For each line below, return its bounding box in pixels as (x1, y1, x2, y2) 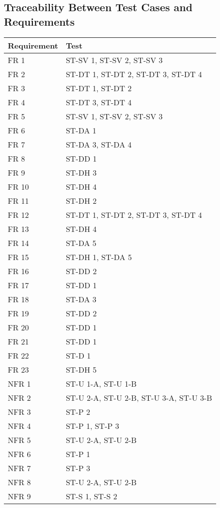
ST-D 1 (65, 349, 91, 361)
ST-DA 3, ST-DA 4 (65, 138, 132, 150)
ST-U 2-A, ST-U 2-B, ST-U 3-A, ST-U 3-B (65, 392, 212, 403)
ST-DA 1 (65, 124, 96, 136)
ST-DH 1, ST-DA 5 (65, 251, 132, 262)
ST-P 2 (65, 406, 90, 417)
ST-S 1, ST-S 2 (65, 490, 117, 502)
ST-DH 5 (65, 363, 97, 375)
